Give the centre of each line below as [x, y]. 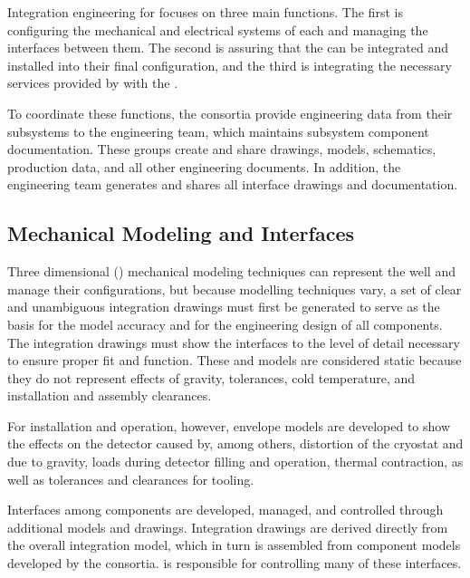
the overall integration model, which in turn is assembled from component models [234, 545]
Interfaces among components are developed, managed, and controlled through [225, 510]
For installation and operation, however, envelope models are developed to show [229, 425]
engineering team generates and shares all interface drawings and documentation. [233, 184]
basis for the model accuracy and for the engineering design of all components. [225, 324]
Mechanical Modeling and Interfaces [181, 233]
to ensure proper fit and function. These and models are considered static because [235, 360]
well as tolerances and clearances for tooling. [131, 479]
